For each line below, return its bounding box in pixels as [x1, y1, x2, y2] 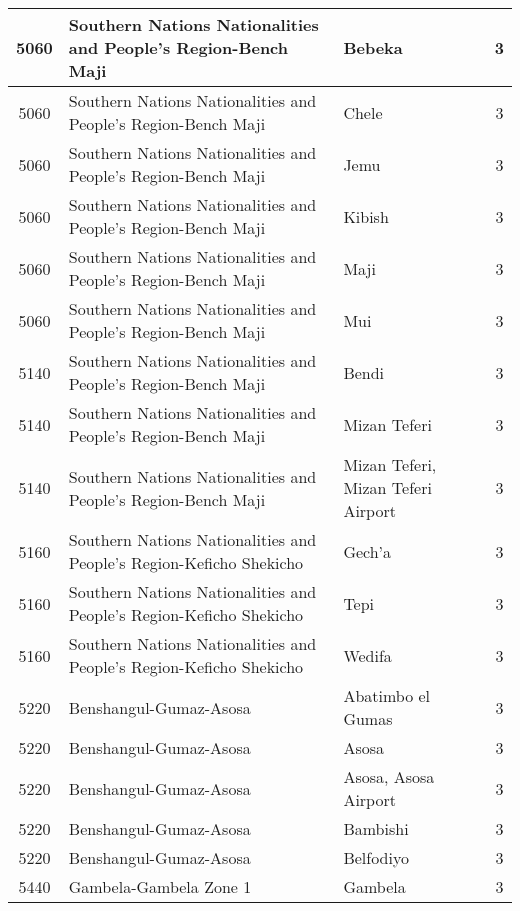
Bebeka [343, 36, 403, 59]
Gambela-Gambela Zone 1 [68, 875, 252, 898]
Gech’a [343, 539, 392, 563]
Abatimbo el [343, 684, 431, 707]
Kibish [343, 204, 389, 228]
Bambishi [343, 817, 409, 840]
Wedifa [343, 643, 392, 667]
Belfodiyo [343, 846, 409, 869]
